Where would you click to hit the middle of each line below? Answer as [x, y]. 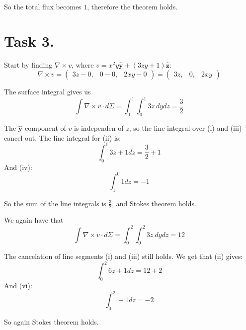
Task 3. [29, 41]
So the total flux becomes [43, 6]
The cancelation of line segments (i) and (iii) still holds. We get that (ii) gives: [123, 256]
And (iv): [18, 167]
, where [83, 64]
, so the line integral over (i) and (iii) [185, 128]
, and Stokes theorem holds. [154, 203]
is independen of [99, 128]
